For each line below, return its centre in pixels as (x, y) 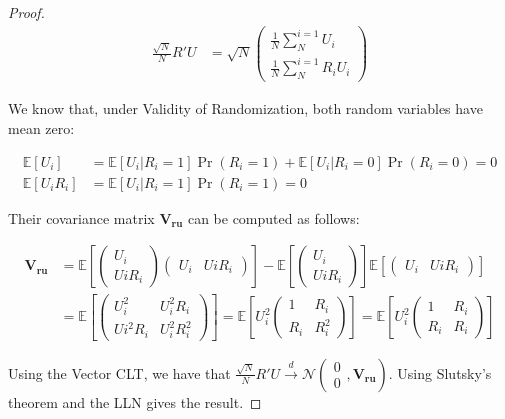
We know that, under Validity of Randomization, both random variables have (245, 108)
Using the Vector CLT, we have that (119, 372)
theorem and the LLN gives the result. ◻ (135, 401)
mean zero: (41, 127)
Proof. (26, 12)
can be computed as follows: (273, 217)
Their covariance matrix (81, 217)
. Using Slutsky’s (440, 372)
